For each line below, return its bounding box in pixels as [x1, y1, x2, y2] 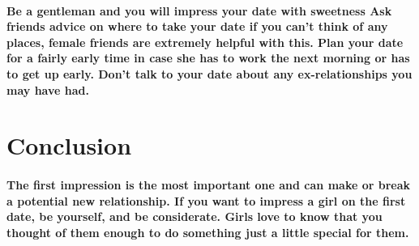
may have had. [6, 81, 89, 98]
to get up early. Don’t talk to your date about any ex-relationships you [6, 65, 413, 82]
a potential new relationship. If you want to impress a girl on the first [6, 192, 406, 209]
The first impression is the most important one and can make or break [6, 176, 411, 193]
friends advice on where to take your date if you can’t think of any [6, 18, 388, 35]
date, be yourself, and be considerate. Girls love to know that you [6, 208, 383, 225]
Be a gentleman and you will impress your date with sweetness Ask [6, 2, 392, 19]
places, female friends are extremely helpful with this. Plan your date [6, 33, 404, 50]
